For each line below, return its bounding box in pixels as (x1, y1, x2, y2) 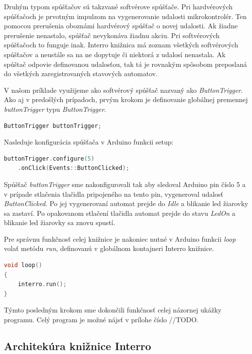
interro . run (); (18, 281, 67, 288)
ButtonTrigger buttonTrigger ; (4, 122, 102, 129)
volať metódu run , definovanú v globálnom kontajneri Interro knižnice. (4, 243, 214, 253)
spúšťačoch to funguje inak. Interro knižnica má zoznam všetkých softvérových (4, 40, 238, 50)
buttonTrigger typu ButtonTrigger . (4, 104, 106, 114)
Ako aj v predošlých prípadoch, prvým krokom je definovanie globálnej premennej (4, 94, 248, 104)
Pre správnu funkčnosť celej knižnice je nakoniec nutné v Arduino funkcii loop (4, 233, 236, 244)
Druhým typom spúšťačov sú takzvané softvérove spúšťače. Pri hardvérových (4, 1, 233, 11)
